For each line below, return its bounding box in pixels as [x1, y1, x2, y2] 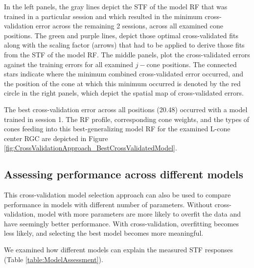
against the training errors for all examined [4, 59, 134, 69]
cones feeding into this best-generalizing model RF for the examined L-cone [4, 123, 231, 134]
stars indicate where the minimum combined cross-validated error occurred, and [4, 69, 244, 79]
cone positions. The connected [146, 59, 237, 69]
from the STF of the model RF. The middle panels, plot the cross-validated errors [4, 49, 250, 59]
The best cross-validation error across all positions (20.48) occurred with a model [4, 104, 248, 114]
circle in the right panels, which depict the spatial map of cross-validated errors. [4, 88, 244, 98]
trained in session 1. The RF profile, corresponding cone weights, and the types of [4, 114, 250, 124]
